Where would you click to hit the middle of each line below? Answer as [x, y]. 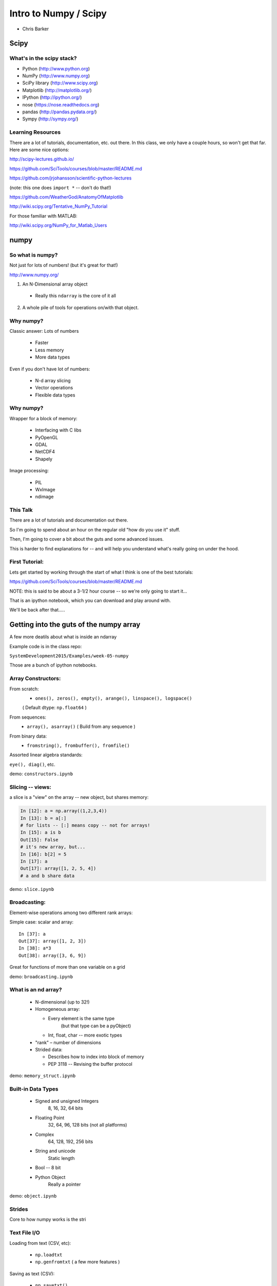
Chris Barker [35, 29]
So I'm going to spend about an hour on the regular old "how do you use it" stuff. [95, 529]
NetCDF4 [45, 452]
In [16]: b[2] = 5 [43, 854]
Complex [45, 1134]
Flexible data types [55, 395]
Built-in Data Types [34, 1089]
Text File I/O [25, 1233]
